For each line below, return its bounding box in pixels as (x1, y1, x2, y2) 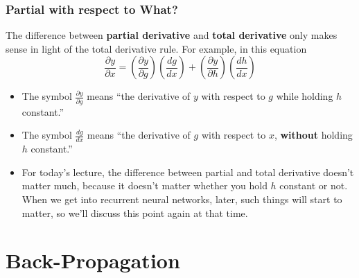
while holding (276, 89, 333, 103)
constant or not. (279, 178, 348, 193)
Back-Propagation (6, 246, 180, 275)
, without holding (274, 128, 353, 142)
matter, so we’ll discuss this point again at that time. (21, 205, 248, 220)
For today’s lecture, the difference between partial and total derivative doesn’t (21, 164, 354, 179)
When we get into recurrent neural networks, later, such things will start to (21, 191, 342, 206)
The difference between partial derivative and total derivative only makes (6, 28, 338, 42)
